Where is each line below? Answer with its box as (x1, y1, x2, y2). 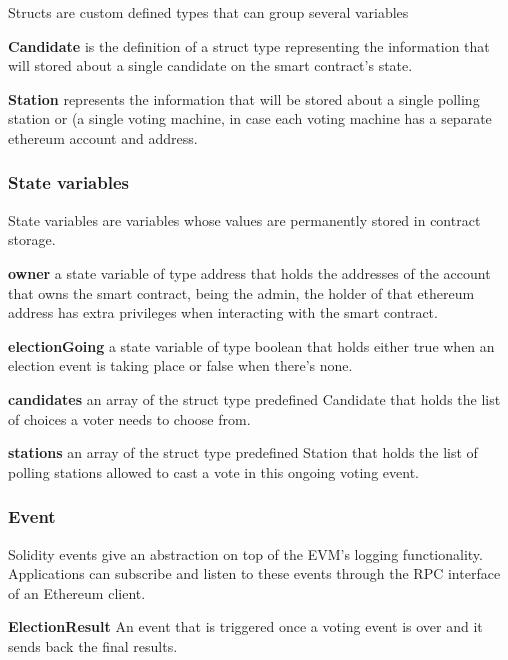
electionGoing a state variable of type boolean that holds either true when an (8, 335, 495, 356)
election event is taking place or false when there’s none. (8, 355, 353, 376)
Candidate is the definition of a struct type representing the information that (8, 35, 490, 56)
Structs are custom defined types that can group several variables (8, 2, 409, 22)
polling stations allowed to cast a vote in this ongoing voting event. (8, 461, 419, 482)
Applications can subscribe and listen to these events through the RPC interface (8, 563, 501, 584)
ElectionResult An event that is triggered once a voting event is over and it (8, 616, 483, 637)
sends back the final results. (8, 635, 178, 656)
